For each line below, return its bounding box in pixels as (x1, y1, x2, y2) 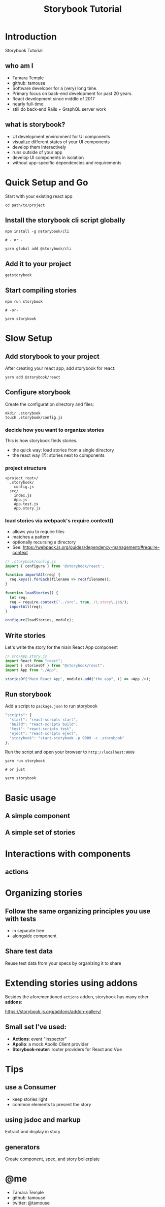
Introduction (5, 31, 57, 42)
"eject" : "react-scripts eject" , (9, 731, 78, 736)
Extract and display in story (5, 1129, 61, 1135)
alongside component (12, 933, 57, 939)
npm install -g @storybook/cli (5, 229, 69, 234)
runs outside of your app (12, 149, 63, 155)
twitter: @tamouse (12, 1200, 50, 1206)
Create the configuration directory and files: (5, 401, 95, 407)
